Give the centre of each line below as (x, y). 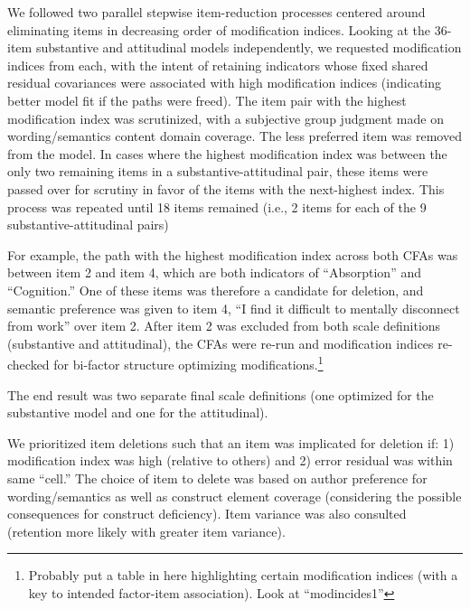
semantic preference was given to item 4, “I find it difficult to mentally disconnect (234, 308)
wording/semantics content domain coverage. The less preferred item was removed (235, 136)
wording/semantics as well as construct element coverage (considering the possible (235, 496)
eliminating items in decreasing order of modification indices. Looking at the (219, 29)
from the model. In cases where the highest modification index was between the (227, 153)
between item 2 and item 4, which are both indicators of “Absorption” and (214, 272)
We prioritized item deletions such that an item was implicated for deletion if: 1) (231, 442)
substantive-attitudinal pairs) (88, 225)
